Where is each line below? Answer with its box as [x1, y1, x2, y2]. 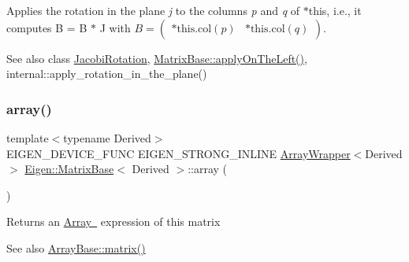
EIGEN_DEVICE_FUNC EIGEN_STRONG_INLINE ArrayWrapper [6, 145, 351, 161]
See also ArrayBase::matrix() [6, 239, 146, 256]
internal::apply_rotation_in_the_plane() [6, 65, 207, 82]
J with [99, 19, 131, 35]
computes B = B [6, 19, 87, 35]
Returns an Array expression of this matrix [6, 213, 221, 230]
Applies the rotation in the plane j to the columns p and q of [6, 2, 300, 18]
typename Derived [63, 130, 151, 146]
